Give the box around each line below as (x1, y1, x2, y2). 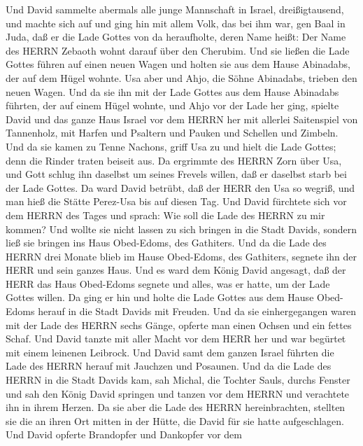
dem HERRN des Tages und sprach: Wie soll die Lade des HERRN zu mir (6, 207, 325, 222)
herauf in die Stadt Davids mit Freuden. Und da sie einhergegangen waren (38, 304, 357, 319)
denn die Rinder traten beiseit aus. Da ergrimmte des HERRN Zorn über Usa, (6, 153, 342, 167)
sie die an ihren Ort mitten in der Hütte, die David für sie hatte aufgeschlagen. (6, 413, 344, 428)
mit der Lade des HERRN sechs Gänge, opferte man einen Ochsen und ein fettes (6, 317, 352, 332)
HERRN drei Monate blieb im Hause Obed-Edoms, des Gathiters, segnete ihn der (6, 249, 357, 263)
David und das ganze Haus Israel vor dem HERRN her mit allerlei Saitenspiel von (6, 111, 358, 126)
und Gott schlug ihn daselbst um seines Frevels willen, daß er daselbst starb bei (6, 167, 347, 181)
